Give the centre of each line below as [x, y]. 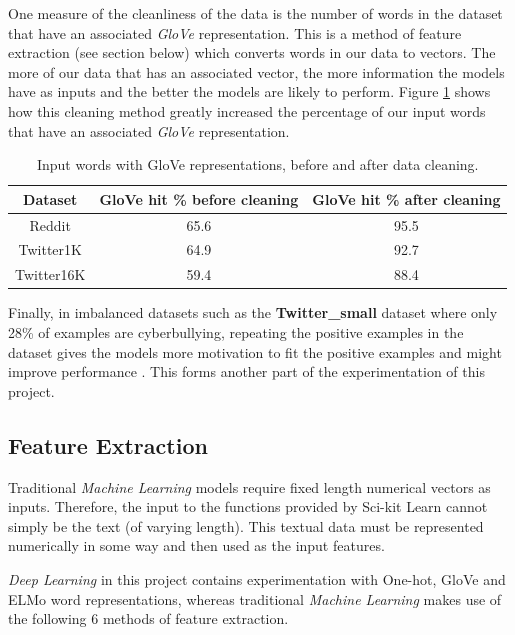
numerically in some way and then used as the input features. [196, 545]
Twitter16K [50, 274]
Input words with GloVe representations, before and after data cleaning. [257, 164]
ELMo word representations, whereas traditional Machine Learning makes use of [255, 598]
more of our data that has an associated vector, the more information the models [256, 71]
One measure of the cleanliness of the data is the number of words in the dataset [255, 13]
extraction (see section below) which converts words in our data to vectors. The [252, 52]
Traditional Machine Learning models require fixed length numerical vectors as [249, 486]
